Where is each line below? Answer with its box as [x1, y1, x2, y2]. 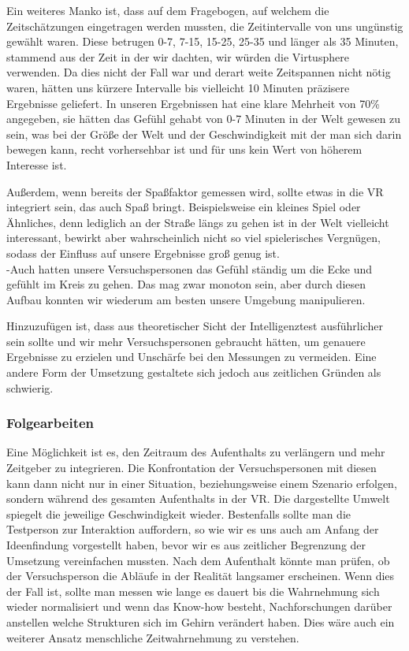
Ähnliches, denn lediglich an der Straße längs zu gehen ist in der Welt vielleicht [6, 214, 389, 230]
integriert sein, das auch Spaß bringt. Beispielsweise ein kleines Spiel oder [6, 199, 361, 215]
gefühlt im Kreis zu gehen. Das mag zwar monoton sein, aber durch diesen [6, 276, 366, 292]
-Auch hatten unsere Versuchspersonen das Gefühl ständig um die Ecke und [6, 260, 373, 277]
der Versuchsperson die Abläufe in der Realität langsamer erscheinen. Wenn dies [6, 567, 395, 584]
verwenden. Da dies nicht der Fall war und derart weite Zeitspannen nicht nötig [6, 64, 391, 80]
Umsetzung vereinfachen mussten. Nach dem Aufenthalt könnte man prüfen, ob [6, 552, 390, 568]
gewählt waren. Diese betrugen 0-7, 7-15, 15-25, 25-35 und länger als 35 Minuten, [6, 33, 399, 50]
